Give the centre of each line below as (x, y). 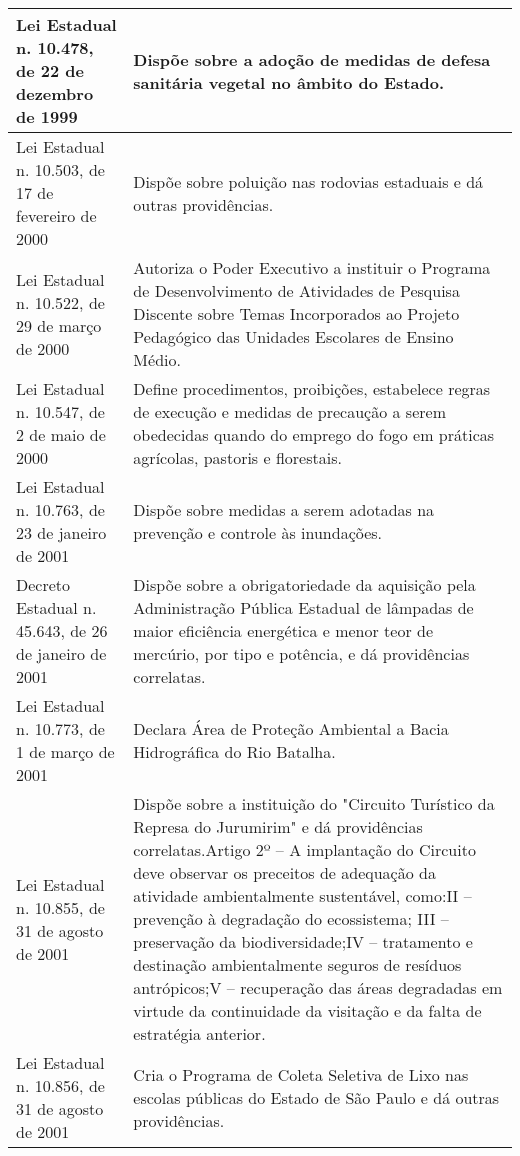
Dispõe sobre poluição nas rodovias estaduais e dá (308, 181)
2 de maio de (61, 434)
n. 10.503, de (60, 169)
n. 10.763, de (60, 509)
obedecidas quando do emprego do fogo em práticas (314, 434)
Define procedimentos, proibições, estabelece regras (312, 388)
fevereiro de (56, 215)
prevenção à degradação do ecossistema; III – (291, 918)
